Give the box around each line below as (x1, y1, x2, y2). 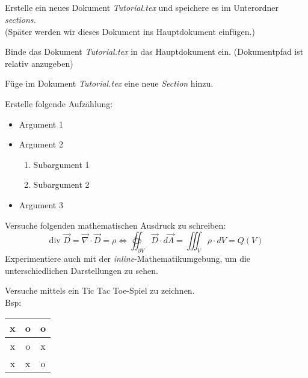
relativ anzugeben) (5, 57, 73, 69)
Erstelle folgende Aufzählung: (5, 97, 113, 110)
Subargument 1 (33, 158, 90, 170)
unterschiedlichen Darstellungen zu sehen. (5, 264, 158, 276)
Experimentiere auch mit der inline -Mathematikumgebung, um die (5, 252, 251, 264)
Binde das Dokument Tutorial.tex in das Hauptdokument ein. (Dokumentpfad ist (5, 45, 304, 58)
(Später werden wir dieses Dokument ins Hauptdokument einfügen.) (5, 25, 255, 37)
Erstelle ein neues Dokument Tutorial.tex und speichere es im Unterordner (5, 1, 279, 14)
